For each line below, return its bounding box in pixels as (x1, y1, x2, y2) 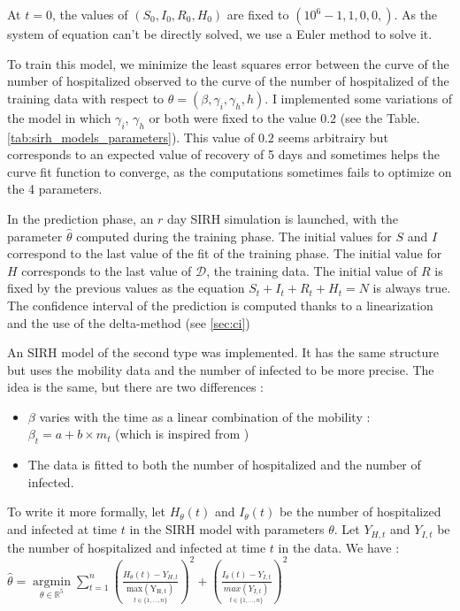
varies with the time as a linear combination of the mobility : (39, 407, 371, 425)
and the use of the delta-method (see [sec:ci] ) (7, 313, 250, 332)
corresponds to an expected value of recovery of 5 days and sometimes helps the (7, 145, 441, 164)
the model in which (7, 108, 111, 126)
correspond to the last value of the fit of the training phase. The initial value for (7, 244, 442, 263)
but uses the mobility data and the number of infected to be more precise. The (7, 360, 434, 378)
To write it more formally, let (7, 502, 166, 521)
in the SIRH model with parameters (129, 520, 325, 538)
